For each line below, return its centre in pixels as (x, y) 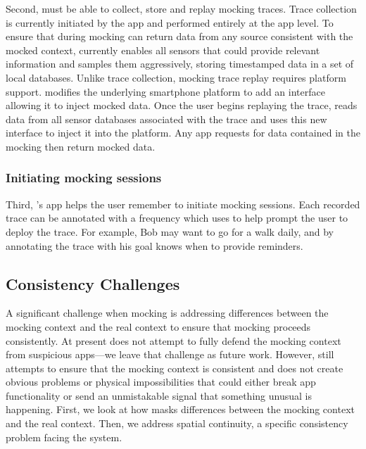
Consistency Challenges (93, 283)
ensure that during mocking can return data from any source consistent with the (179, 36)
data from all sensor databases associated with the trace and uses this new (166, 119)
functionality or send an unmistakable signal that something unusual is (159, 395)
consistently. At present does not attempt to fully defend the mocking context (173, 340)
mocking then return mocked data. (81, 146)
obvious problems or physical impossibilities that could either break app (161, 382)
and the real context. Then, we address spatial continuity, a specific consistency (177, 423)
